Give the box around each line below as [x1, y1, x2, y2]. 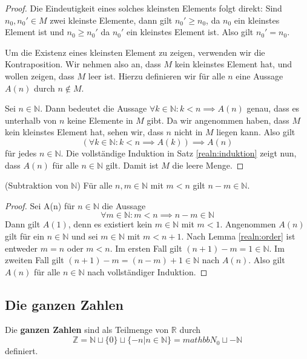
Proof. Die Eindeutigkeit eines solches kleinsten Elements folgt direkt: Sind [5, 2, 282, 14]
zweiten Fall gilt [5, 253, 64, 266]
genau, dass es [246, 102, 300, 115]
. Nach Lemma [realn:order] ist [181, 229, 295, 242]
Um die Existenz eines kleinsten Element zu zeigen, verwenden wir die [5, 45, 265, 58]
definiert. [5, 344, 38, 357]
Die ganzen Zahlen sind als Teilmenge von [5, 323, 169, 336]
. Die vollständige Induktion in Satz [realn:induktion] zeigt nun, [61, 146, 297, 159]
